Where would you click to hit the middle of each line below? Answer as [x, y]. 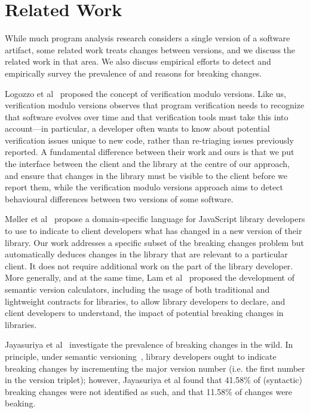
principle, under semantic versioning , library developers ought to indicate [141, 356]
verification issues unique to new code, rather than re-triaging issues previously [149, 140]
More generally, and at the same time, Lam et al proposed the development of [150, 277]
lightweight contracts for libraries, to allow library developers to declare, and [145, 301]
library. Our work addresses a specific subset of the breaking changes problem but [154, 242]
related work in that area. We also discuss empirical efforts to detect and [138, 61]
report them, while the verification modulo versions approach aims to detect [144, 187]
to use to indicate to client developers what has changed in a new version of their [154, 231]
